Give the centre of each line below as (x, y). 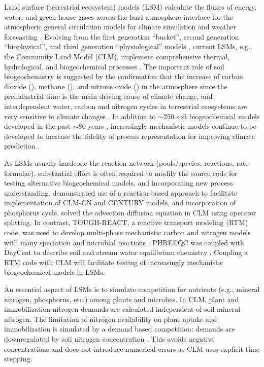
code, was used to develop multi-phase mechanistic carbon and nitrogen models (127, 232)
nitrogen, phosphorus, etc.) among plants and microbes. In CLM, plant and (122, 299)
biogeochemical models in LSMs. (55, 272)
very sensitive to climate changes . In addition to (80, 116)
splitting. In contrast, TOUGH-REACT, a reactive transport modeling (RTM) (126, 222)
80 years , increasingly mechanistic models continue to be (167, 126)
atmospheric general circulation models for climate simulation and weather (120, 27)
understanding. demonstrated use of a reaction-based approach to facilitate (121, 192)
